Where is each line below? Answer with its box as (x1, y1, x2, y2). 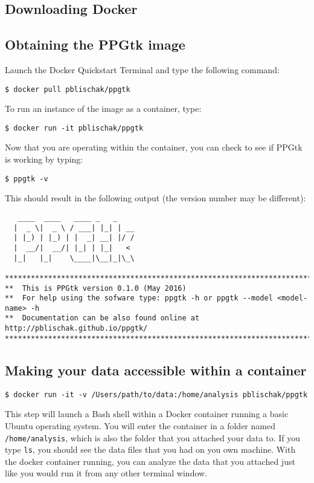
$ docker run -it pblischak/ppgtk (5, 123, 144, 132)
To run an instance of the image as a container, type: (5, 102, 202, 115)
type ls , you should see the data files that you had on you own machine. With (5, 443, 296, 456)
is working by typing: (5, 153, 83, 166)
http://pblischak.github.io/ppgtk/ (5, 324, 148, 333)
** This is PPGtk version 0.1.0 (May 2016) (5, 284, 187, 293)
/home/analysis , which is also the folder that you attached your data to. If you (5, 431, 300, 444)
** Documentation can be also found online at (5, 314, 200, 323)
